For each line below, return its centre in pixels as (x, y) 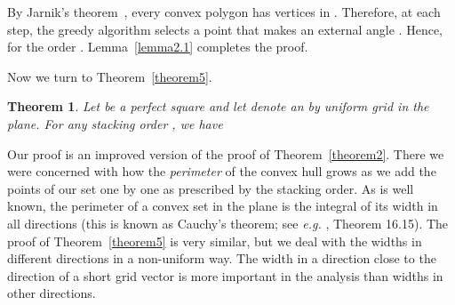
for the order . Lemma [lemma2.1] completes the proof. (158, 47)
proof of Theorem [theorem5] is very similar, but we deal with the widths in (215, 241)
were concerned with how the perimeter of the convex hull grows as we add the (222, 171)
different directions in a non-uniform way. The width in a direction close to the (222, 258)
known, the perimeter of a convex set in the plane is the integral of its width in (223, 206)
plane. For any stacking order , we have (115, 123)
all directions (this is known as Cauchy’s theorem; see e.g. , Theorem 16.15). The (228, 223)
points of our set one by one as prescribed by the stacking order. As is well (211, 188)
